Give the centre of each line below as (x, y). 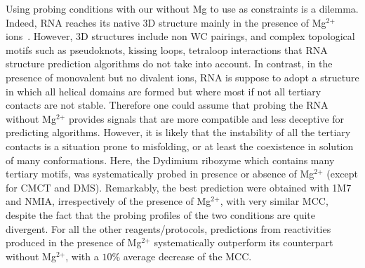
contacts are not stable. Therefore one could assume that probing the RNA (167, 105)
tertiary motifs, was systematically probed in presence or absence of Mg (160, 174)
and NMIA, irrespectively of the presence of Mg (108, 201)
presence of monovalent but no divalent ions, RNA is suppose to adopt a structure (182, 77)
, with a (82, 256)
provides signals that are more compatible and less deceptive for (206, 118)
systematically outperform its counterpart (244, 242)
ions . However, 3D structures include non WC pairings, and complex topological (180, 36)
